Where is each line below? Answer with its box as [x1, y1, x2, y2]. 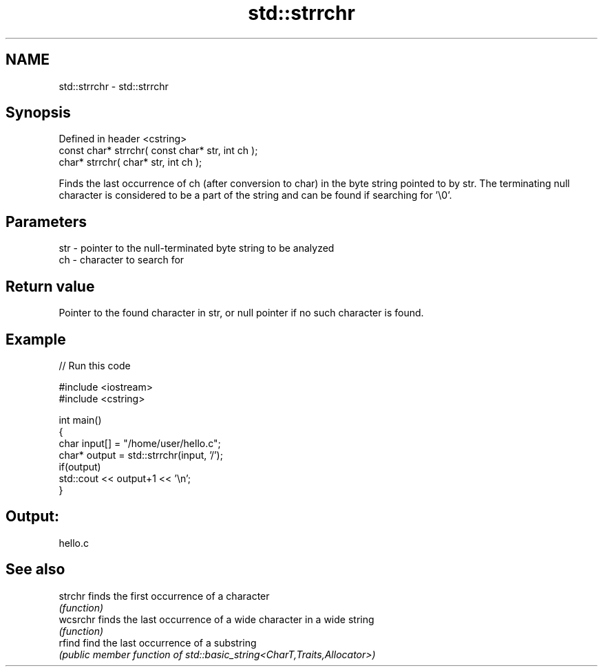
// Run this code [59, 359, 131, 371]
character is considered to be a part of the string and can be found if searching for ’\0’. [59, 189, 452, 202]
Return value [6, 277, 95, 295]
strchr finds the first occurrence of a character [59, 589, 270, 602]
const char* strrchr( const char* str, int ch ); [59, 144, 258, 157]
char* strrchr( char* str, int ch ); [59, 156, 202, 169]
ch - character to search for [59, 254, 184, 266]
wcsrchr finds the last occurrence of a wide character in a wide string [59, 613, 374, 625]
